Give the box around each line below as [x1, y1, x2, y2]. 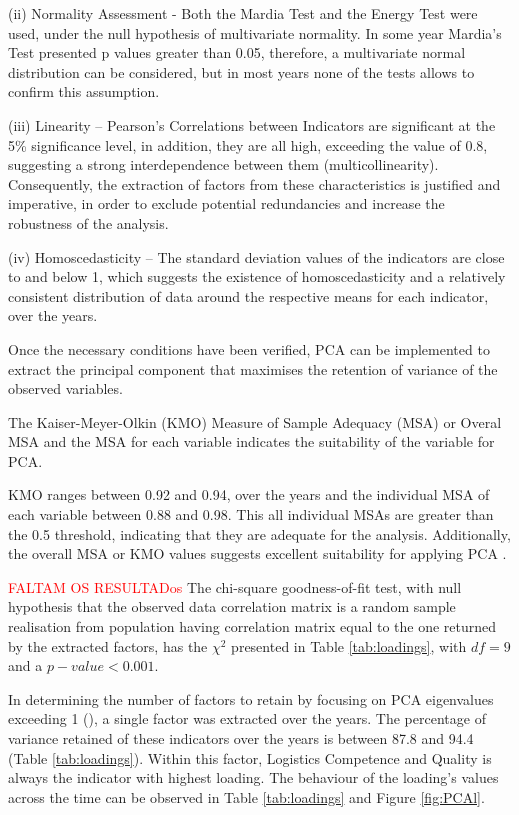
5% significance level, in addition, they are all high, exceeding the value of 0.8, [8, 134, 488, 155]
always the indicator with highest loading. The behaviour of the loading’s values [8, 767, 499, 788]
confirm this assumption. [8, 81, 160, 102]
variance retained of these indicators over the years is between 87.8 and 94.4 [8, 728, 474, 748]
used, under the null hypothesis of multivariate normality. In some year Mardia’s [8, 22, 502, 43]
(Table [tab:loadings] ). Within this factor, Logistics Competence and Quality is [8, 747, 492, 768]
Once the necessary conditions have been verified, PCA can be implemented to [8, 338, 490, 359]
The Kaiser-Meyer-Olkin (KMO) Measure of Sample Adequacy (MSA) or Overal [8, 411, 502, 432]
